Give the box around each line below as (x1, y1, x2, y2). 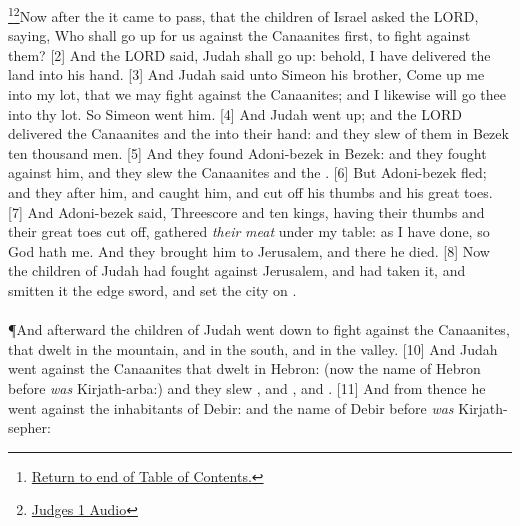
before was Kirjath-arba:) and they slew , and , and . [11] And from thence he (8, 377, 486, 398)
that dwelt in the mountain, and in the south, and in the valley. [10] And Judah (8, 338, 498, 359)
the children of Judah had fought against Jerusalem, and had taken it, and (8, 260, 466, 281)
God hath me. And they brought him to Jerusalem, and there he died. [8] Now (8, 240, 490, 261)
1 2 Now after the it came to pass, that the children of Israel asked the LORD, (8, 3, 479, 26)
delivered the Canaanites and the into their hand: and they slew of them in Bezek (8, 123, 509, 144)
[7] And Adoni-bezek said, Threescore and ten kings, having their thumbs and (8, 201, 485, 222)
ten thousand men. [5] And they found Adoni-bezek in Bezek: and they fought (8, 142, 487, 163)
